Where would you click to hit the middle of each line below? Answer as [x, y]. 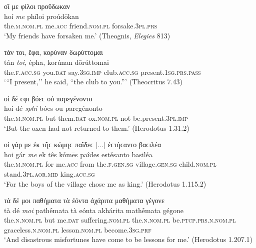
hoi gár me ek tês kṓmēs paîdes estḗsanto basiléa [78, 154]
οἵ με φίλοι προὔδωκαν [37, 6]
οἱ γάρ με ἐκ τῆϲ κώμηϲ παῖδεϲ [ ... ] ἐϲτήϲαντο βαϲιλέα [83, 144]
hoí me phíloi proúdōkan [41, 16]
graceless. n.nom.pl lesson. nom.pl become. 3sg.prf [78, 229]
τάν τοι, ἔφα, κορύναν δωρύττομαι [53, 52]
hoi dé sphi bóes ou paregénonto [53, 108]
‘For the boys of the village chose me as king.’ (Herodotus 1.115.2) [105, 183]
